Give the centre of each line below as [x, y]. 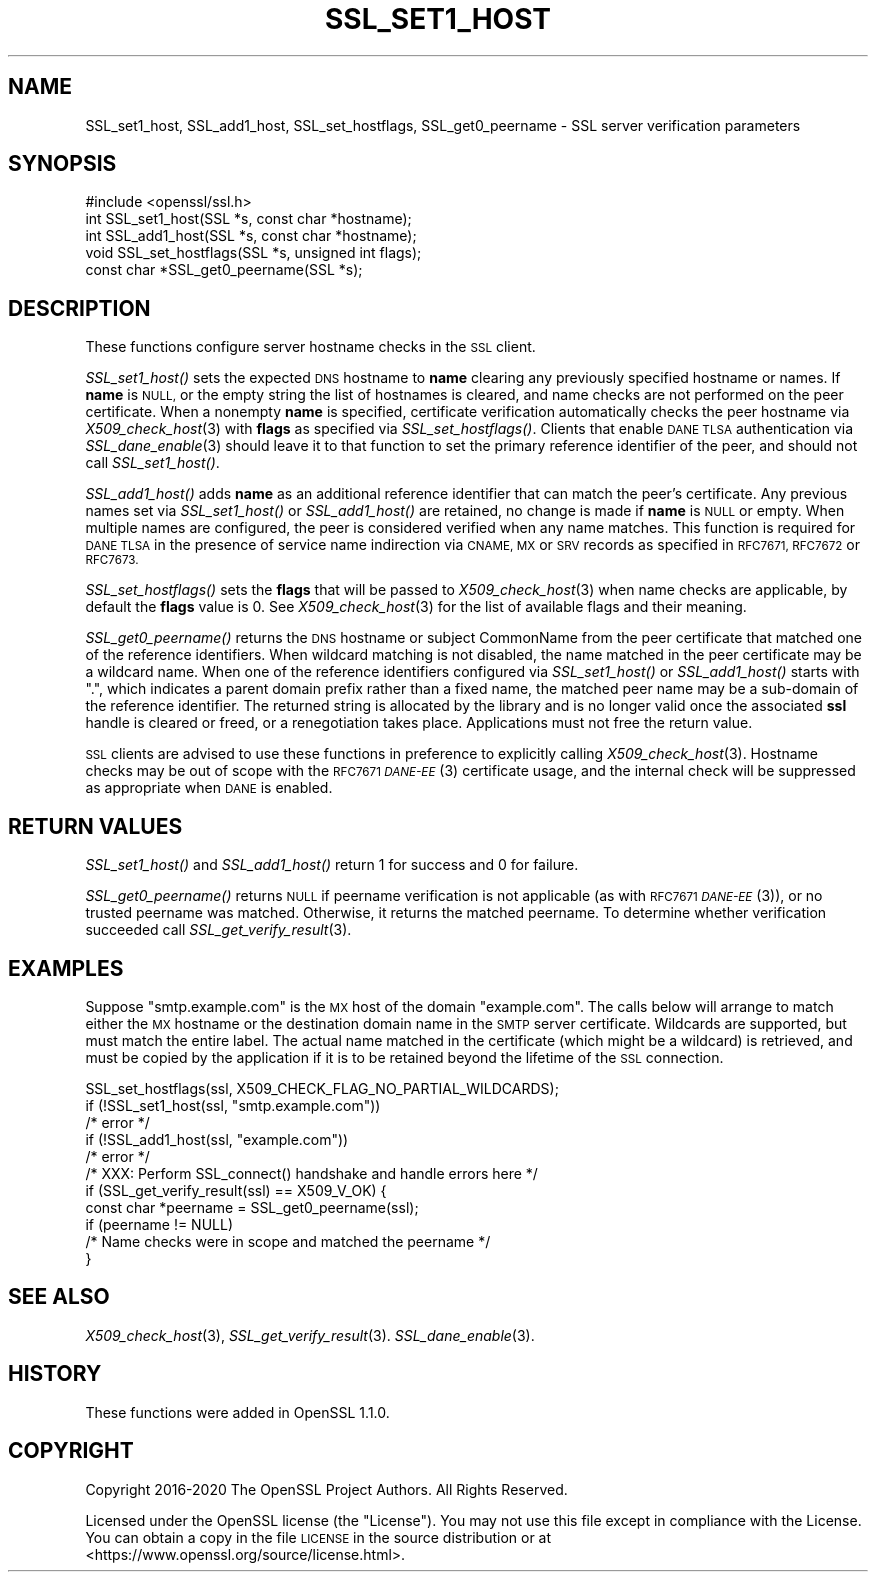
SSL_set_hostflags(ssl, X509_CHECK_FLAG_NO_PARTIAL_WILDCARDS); [322, 1088]
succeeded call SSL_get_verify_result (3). [218, 930]
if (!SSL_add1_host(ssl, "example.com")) [217, 1139]
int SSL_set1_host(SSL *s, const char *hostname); [248, 219]
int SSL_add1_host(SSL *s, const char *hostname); [251, 236]
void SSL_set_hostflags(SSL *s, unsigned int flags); [253, 253]
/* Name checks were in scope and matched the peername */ [288, 1241]
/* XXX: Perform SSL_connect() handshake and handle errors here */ [311, 1173]
